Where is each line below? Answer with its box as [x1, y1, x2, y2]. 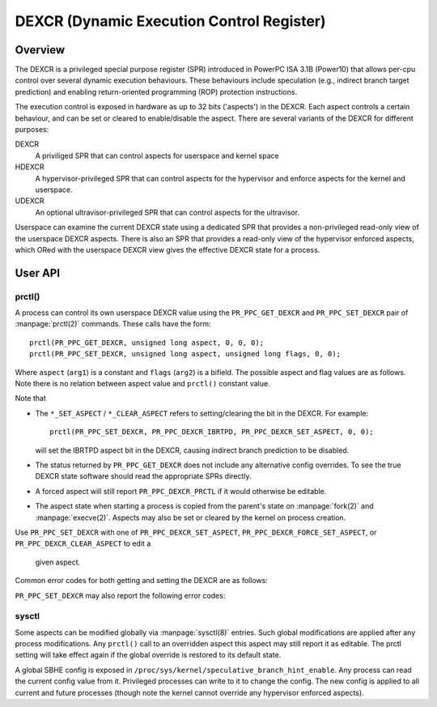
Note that [15, 394, 46, 403]
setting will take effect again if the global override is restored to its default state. [15, 650, 282, 660]
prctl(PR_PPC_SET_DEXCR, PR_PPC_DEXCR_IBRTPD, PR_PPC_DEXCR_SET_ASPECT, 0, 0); [49, 428, 374, 437]
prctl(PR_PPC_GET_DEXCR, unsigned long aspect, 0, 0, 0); [29, 338, 265, 347]
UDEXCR [15, 196, 45, 206]
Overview [15, 43, 66, 57]
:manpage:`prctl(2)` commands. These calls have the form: [15, 319, 211, 329]
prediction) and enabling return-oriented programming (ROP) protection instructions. [15, 87, 298, 96]
